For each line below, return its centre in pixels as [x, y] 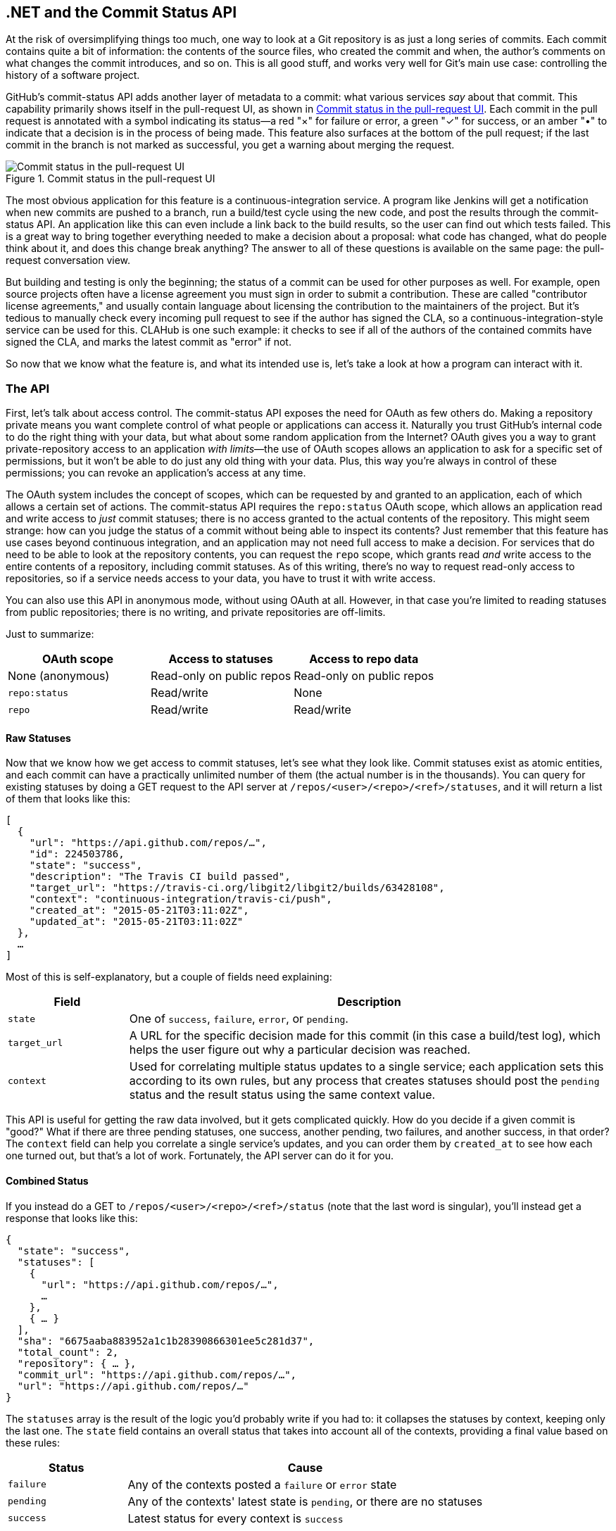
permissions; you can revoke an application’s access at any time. [156, 473]
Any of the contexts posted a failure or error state [262, 1484]
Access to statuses [221, 659]
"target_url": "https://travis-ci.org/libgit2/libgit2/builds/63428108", [237, 888]
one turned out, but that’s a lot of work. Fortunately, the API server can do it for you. [200, 1156]
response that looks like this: [72, 1218]
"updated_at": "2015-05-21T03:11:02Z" [136, 922]
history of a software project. [73, 75]
